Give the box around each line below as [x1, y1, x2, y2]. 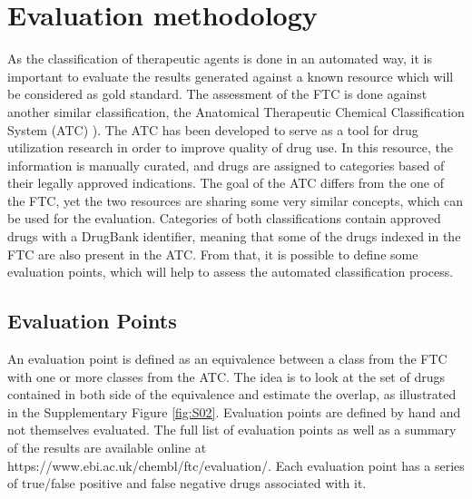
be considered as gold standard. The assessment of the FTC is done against [7, 84, 428, 103]
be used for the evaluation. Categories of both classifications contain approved [7, 209, 441, 228]
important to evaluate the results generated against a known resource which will [7, 66, 454, 85]
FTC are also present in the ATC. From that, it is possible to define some [7, 244, 418, 263]
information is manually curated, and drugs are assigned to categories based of [7, 155, 445, 174]
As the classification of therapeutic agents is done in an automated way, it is [7, 49, 432, 68]
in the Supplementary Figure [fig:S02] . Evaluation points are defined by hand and [7, 402, 461, 421]
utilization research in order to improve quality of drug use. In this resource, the [7, 138, 454, 157]
